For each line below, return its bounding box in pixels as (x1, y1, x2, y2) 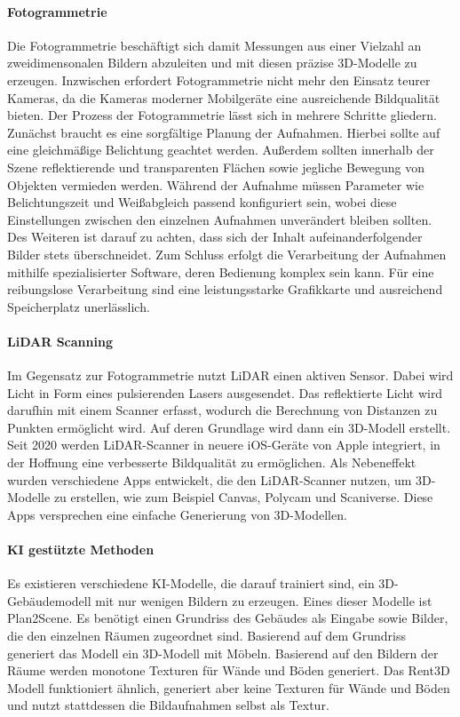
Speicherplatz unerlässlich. (7, 297, 150, 315)
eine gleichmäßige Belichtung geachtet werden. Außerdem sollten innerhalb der (7, 140, 434, 159)
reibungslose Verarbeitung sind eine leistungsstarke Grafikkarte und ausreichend (7, 280, 443, 299)
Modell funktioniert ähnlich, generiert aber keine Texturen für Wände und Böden (7, 678, 450, 697)
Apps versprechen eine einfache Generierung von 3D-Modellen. (7, 505, 347, 523)
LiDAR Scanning (7, 331, 113, 350)
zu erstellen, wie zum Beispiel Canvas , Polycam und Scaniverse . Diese (53, 488, 433, 506)
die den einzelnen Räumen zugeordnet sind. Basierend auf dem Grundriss (7, 626, 406, 645)
